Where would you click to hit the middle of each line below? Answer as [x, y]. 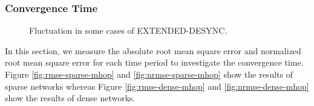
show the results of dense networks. [70, 98]
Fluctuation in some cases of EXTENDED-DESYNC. [128, 30]
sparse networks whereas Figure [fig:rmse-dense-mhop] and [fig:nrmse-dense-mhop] [157, 86]
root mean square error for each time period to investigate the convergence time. [154, 62]
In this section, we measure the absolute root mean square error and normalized [153, 50]
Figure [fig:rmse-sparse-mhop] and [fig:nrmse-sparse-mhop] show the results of [149, 74]
